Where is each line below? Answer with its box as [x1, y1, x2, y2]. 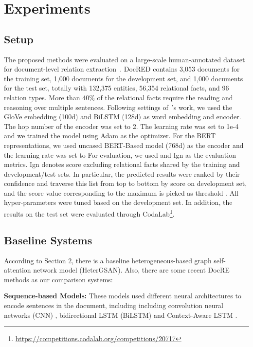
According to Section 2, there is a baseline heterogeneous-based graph [4, 255, 212, 265]
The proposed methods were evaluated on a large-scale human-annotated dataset [4, 54, 245, 64]
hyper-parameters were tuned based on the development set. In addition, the [4, 197, 233, 207]
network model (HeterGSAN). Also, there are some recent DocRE [33, 265, 230, 275]
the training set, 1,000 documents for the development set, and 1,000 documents [4, 73, 243, 83]
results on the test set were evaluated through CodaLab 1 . [4, 207, 175, 219]
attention [4, 265, 31, 275]
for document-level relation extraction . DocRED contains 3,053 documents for [4, 64, 240, 74]
